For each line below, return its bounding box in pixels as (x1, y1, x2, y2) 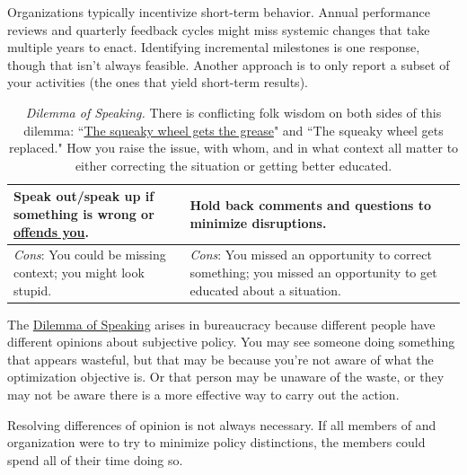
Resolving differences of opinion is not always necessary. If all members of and (7, 415, 436, 434)
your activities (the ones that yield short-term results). (7, 73, 308, 92)
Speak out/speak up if (13, 187, 154, 206)
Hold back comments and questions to (189, 196, 432, 215)
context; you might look (13, 262, 145, 281)
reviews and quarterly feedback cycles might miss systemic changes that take (7, 20, 430, 39)
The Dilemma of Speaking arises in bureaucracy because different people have (7, 314, 436, 333)
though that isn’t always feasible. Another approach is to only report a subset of (7, 55, 450, 74)
